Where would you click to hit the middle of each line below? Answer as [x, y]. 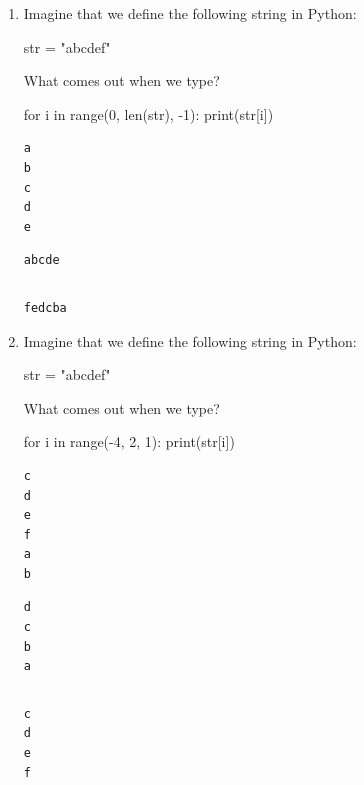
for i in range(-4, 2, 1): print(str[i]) [129, 441]
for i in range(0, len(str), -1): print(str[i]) [148, 113]
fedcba [45, 307]
